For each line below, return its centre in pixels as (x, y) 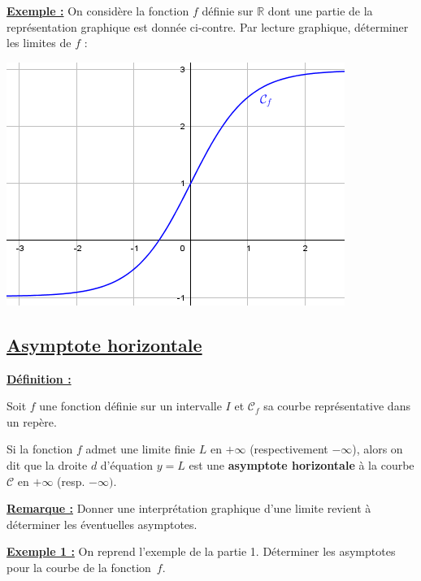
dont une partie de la (320, 11)
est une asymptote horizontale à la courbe (302, 464)
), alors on (378, 449)
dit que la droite (47, 464)
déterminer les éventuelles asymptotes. (102, 524)
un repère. (32, 421)
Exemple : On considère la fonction (98, 11)
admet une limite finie (141, 449)
